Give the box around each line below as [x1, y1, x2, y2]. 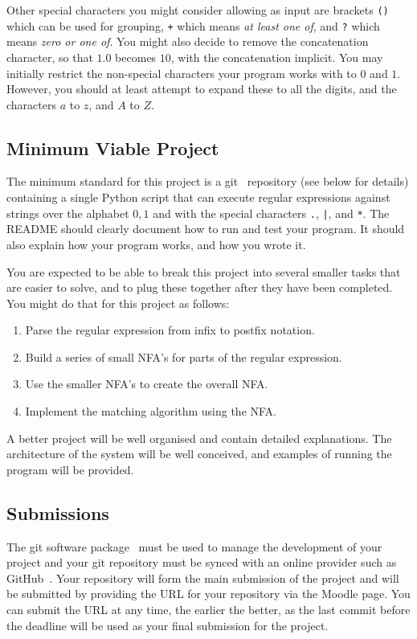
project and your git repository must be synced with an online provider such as [6, 554, 397, 571]
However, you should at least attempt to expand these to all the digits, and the [6, 80, 397, 97]
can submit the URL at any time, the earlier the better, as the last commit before [6, 601, 411, 618]
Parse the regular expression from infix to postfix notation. [25, 322, 315, 338]
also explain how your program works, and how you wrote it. [6, 236, 306, 252]
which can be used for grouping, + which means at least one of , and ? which [6, 17, 380, 34]
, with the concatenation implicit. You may [170, 48, 383, 65]
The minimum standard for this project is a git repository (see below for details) [6, 173, 409, 190]
